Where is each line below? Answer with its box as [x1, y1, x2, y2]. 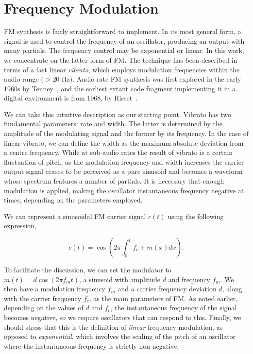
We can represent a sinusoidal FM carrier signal [4, 211, 146, 221]
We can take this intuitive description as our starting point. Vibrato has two [4, 109, 232, 119]
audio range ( [4, 74, 44, 84]
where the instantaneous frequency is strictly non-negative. [4, 340, 179, 351]
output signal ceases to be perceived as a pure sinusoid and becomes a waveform [4, 166, 243, 176]
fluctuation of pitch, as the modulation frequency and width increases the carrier [4, 156, 244, 167]
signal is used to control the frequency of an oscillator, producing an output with [4, 35, 245, 46]
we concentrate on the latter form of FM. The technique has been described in [4, 54, 237, 65]
